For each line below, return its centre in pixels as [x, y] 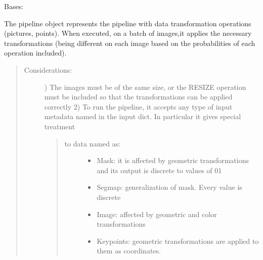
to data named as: [93, 143]
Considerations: [48, 69]
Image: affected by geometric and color [157, 214]
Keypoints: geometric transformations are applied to [178, 241]
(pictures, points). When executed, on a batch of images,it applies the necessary [128, 33]
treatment [60, 126]
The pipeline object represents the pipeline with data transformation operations [128, 23]
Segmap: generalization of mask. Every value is [169, 187]
